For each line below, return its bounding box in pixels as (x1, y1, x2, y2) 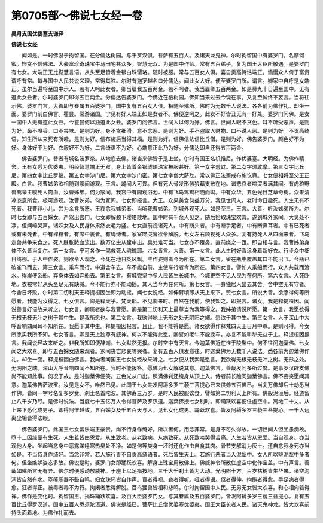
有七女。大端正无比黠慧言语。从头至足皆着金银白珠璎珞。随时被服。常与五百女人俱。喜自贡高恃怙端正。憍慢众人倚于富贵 (11, 69, 310, 76)
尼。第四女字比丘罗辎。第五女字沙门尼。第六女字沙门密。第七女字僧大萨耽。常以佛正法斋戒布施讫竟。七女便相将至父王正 (11, 171, 310, 179)
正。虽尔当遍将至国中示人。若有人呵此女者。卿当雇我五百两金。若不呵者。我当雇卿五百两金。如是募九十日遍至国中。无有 (11, 85, 310, 92)
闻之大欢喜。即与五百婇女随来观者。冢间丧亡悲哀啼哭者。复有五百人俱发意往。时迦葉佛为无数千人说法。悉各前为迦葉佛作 (11, 348, 310, 354)
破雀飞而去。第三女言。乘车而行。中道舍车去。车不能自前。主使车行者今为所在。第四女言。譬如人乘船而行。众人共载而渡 (11, 264, 310, 271)
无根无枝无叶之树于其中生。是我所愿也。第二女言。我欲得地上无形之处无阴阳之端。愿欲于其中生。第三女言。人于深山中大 (11, 314, 310, 321)
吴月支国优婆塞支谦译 (11, 30, 64, 37)
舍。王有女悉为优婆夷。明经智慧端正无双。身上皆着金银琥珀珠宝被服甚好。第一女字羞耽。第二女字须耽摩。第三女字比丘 (11, 163, 304, 171)
